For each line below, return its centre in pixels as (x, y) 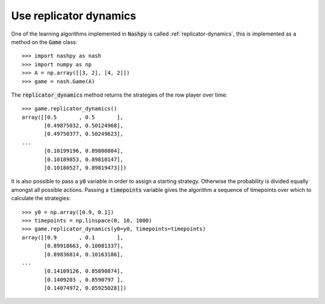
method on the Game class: (44, 42)
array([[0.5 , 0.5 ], (73, 117)
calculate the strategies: (41, 198)
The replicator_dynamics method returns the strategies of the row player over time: (119, 95)
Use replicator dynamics (74, 16)
